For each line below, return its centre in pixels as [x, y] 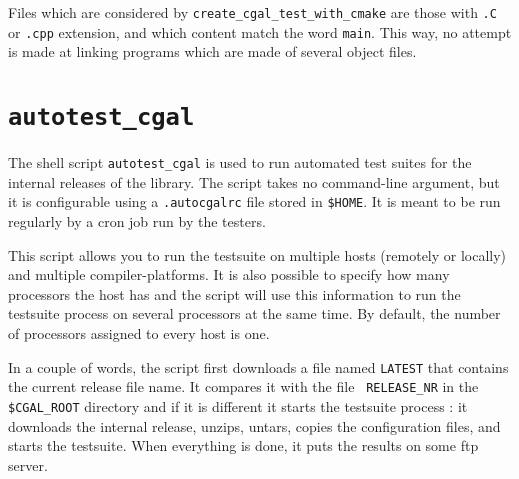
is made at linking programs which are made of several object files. [212, 51]
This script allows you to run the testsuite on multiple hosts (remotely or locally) [257, 254]
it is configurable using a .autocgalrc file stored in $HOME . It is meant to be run [254, 201]
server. [28, 464]
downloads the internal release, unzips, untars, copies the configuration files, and [254, 425]
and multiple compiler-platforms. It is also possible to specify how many [229, 274]
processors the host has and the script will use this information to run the [234, 293]
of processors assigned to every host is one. [139, 333]
